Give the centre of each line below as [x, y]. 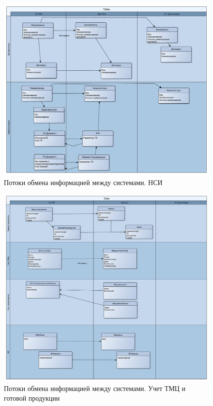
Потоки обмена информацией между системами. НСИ [83, 182]
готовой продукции [32, 398]
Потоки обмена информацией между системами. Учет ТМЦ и [95, 388]
